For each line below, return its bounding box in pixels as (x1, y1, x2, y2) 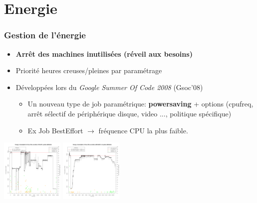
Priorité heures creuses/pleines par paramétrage (15, 65, 162, 76)
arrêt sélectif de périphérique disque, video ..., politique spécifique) (27, 108, 232, 118)
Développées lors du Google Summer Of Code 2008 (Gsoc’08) (15, 82, 203, 92)
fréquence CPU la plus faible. (98, 125, 188, 135)
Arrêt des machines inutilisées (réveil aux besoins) (15, 48, 193, 59)
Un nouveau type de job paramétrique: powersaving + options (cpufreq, (27, 99, 254, 109)
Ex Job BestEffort (27, 125, 83, 135)
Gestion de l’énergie (4, 29, 86, 41)
